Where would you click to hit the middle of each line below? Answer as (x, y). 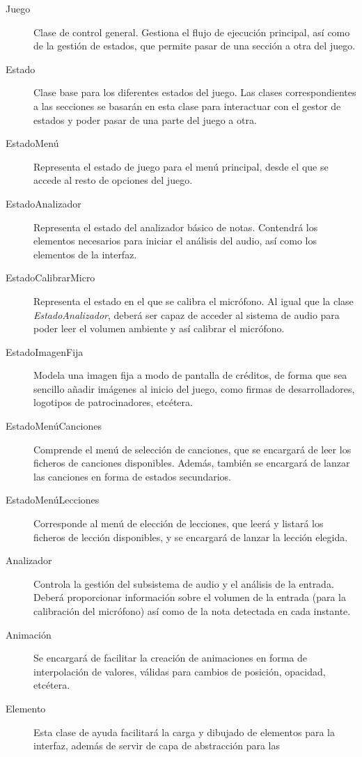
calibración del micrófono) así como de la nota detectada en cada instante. (192, 611)
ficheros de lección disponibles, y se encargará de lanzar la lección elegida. (191, 537)
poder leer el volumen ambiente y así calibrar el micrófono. (159, 328)
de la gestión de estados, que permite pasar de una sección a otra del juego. (195, 46)
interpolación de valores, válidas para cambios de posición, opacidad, (180, 671)
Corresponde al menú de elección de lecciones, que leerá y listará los (179, 523)
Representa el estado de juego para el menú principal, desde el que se (181, 166)
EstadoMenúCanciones (54, 426)
